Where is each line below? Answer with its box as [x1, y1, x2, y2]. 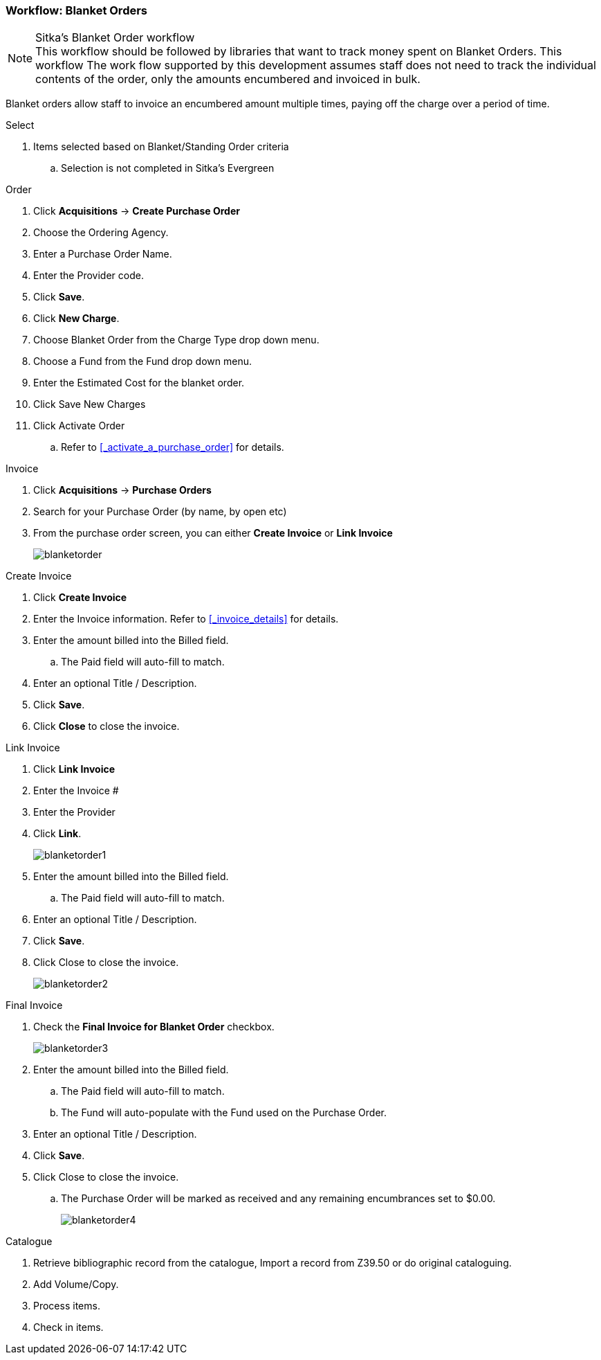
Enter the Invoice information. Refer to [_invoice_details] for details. [33, 613, 339, 625]
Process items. [33, 1300, 100, 1312]
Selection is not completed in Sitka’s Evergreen [61, 162, 275, 175]
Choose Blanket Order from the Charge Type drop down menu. [33, 334, 320, 346]
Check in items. [33, 1321, 104, 1334]
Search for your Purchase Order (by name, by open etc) [33, 505, 287, 518]
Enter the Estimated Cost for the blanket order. [33, 377, 245, 389]
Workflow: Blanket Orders [6, 3, 148, 17]
